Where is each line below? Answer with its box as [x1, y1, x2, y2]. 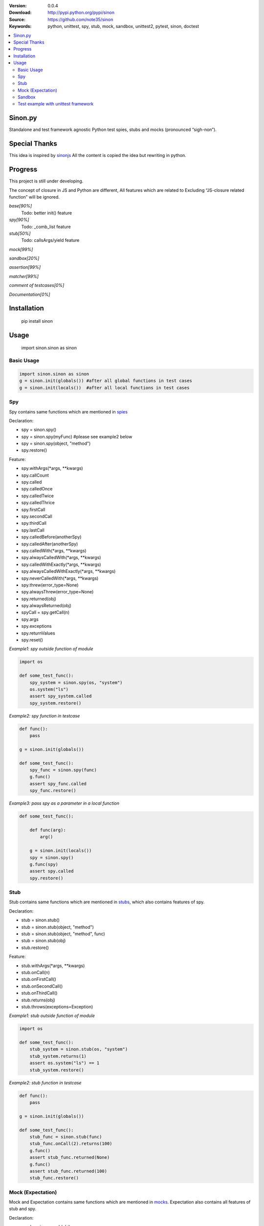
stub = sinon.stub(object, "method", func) [21, 931, 105, 937]
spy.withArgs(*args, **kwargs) [21, 465, 83, 471]
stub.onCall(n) [21, 969, 50, 975]
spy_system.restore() [29, 700, 82, 706]
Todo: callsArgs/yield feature [21, 237, 80, 243]
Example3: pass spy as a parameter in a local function [9, 800, 120, 806]
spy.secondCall [21, 513, 52, 519]
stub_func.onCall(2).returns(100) [29, 1141, 112, 1147]
